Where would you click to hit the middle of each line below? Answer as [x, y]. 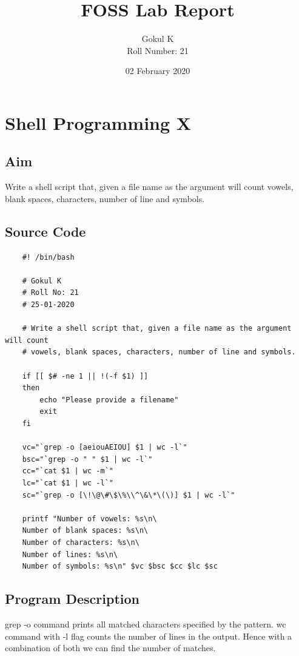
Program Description [72, 599]
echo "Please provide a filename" [109, 400]
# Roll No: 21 [50, 293]
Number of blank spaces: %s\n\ [85, 531]
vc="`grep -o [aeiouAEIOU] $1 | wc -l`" [105, 448]
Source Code [45, 231]
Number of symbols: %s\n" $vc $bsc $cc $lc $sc [120, 566]
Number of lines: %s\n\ [70, 554]
